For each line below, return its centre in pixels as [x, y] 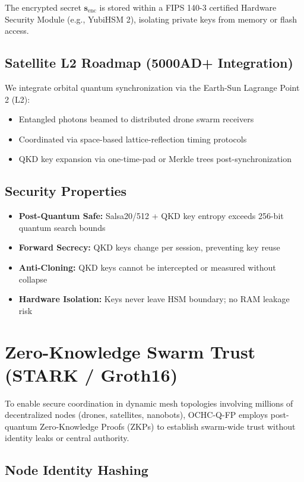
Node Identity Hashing [77, 470]
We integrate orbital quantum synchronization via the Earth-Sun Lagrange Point [152, 87]
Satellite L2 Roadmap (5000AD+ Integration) [149, 63]
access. [17, 31]
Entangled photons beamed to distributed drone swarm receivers [136, 119]
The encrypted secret [43, 7]
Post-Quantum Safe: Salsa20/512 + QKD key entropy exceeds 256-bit [151, 216]
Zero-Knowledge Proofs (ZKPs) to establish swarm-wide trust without [168, 426]
